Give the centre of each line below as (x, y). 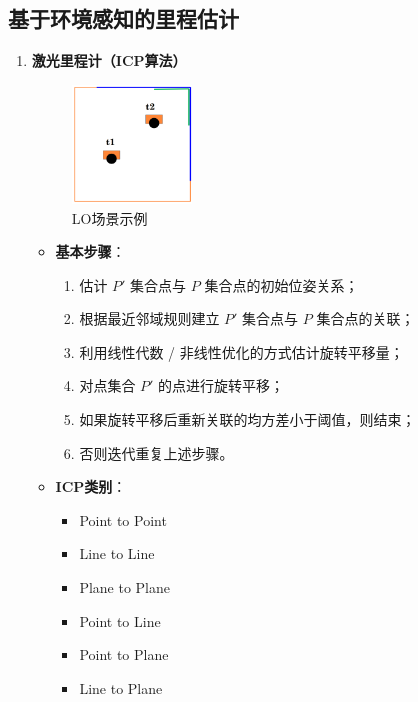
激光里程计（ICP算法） (109, 60)
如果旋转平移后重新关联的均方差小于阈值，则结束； (247, 419)
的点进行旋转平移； (221, 385)
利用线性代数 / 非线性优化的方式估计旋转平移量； (241, 351)
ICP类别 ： (91, 486)
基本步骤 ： (90, 251)
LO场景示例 (109, 217)
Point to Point (123, 519)
